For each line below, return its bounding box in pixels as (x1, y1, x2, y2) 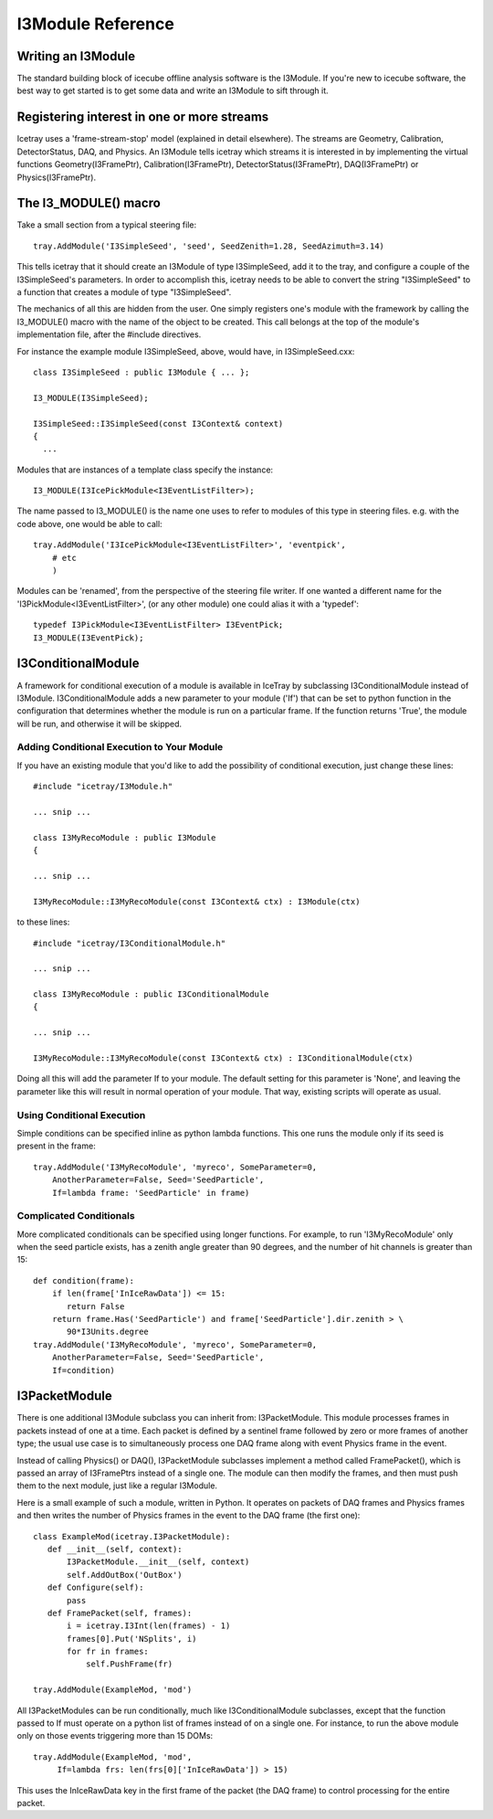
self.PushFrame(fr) (85, 1659, 173, 1669)
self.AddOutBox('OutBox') (67, 1570, 183, 1580)
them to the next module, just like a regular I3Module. (16, 1480, 218, 1491)
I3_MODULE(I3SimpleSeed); (33, 393, 150, 403)
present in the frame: (16, 1140, 96, 1151)
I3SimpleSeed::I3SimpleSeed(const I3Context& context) (33, 418, 284, 428)
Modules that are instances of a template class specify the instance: (16, 464, 274, 475)
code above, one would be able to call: (16, 518, 163, 529)
